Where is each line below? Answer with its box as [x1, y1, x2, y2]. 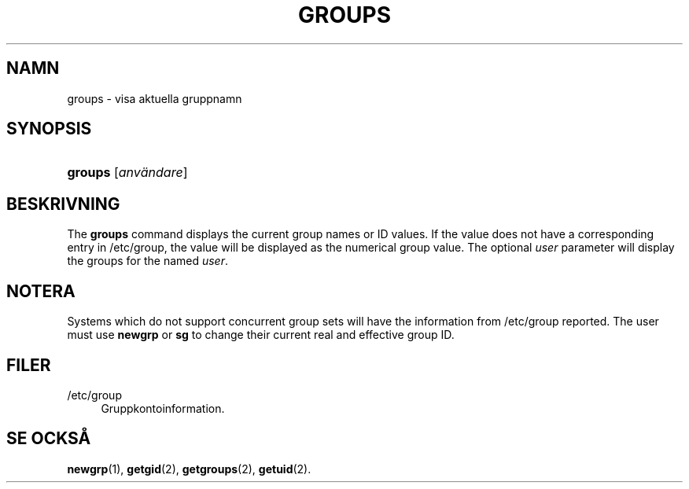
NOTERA [6, 281, 76, 301]
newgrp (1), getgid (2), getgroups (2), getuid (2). [67, 461, 311, 476]
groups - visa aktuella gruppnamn [67, 91, 242, 105]
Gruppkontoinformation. [101, 401, 225, 415]
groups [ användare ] [67, 164, 188, 181]
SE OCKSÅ [6, 428, 91, 449]
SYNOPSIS [6, 119, 92, 139]
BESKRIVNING [6, 193, 120, 214]
